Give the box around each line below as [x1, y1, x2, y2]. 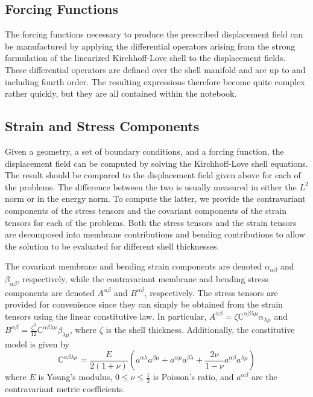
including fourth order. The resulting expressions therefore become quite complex [5, 75, 305, 88]
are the [251, 370, 277, 383]
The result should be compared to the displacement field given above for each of [5, 169, 301, 181]
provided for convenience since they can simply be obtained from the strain [5, 298, 283, 311]
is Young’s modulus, [38, 370, 113, 383]
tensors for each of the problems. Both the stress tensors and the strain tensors [5, 216, 297, 228]
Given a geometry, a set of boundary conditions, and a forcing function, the [5, 144, 284, 157]
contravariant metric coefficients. [5, 382, 125, 395]
